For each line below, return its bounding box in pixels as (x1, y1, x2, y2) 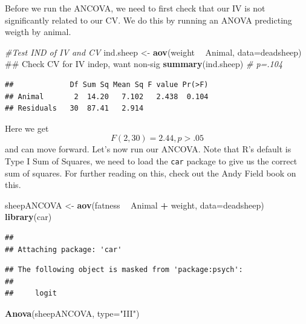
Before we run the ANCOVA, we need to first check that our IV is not (5, 2, 265, 14)
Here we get (5, 121, 49, 134)
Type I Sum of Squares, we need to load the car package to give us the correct (5, 154, 298, 167)
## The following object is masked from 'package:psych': (5, 265, 243, 274)
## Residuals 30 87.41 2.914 (5, 104, 144, 113)
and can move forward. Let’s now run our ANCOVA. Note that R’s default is (5, 143, 291, 155)
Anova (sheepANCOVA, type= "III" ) (5, 306, 140, 319)
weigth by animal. (5, 25, 71, 38)
